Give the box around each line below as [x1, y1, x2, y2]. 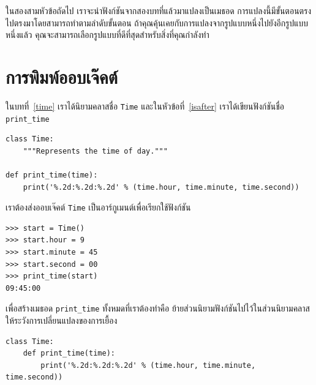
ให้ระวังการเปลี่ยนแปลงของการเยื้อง [6, 314, 118, 327]
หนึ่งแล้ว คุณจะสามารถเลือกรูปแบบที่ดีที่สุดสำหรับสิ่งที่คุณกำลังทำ [6, 28, 209, 41]
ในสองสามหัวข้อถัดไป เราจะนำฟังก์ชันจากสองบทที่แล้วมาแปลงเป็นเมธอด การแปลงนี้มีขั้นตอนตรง [6, 4, 312, 17]
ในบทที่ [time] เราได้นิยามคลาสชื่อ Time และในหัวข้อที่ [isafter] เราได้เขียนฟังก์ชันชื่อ [6, 99, 285, 112]
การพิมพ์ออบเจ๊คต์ [6, 64, 118, 89]
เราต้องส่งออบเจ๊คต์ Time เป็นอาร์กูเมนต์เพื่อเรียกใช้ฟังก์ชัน [6, 201, 191, 214]
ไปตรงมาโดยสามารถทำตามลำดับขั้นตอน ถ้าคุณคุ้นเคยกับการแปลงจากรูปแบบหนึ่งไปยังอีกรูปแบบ [6, 16, 308, 29]
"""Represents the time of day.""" [23, 146, 168, 155]
